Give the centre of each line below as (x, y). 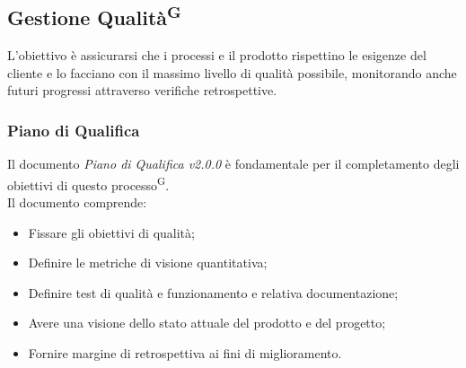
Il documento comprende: (77, 202)
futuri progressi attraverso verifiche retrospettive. (142, 90)
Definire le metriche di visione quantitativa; (148, 263)
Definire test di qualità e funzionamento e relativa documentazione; (213, 292)
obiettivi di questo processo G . (88, 183)
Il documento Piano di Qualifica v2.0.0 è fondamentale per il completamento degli (233, 164)
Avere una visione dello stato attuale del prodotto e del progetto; (207, 323)
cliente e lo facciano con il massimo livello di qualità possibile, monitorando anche (232, 72)
